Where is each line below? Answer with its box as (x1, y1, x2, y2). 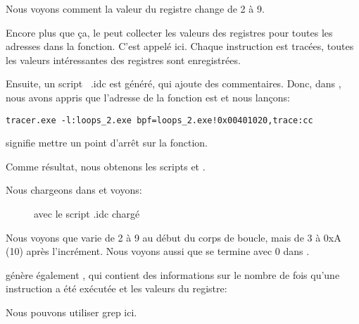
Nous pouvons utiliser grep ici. (6, 304, 137, 319)
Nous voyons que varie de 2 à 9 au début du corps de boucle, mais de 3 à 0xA (6, 230, 341, 244)
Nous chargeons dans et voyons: (6, 182, 142, 197)
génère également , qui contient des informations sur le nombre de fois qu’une (6, 267, 340, 282)
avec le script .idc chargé (34, 206, 140, 220)
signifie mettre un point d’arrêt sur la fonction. (6, 135, 208, 150)
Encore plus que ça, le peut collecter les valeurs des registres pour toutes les (6, 25, 333, 39)
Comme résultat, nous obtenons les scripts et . (6, 158, 206, 173)
